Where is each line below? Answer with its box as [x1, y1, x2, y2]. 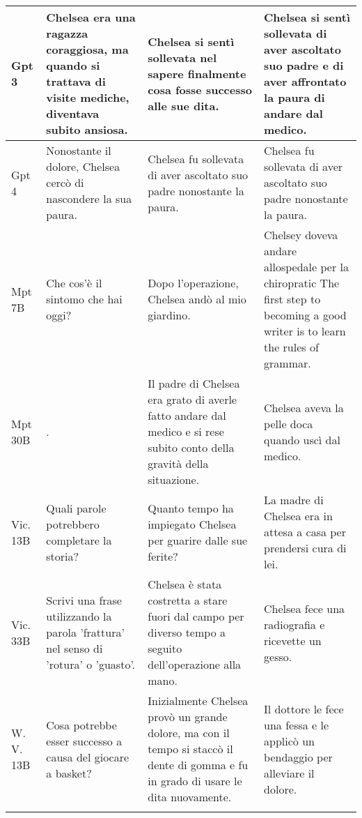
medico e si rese [148, 423, 224, 439]
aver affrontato [264, 73, 347, 89]
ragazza [46, 25, 88, 41]
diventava [46, 105, 100, 121]
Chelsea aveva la [264, 399, 344, 416]
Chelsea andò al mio [148, 291, 246, 307]
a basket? [46, 764, 92, 781]
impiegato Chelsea [148, 515, 237, 532]
